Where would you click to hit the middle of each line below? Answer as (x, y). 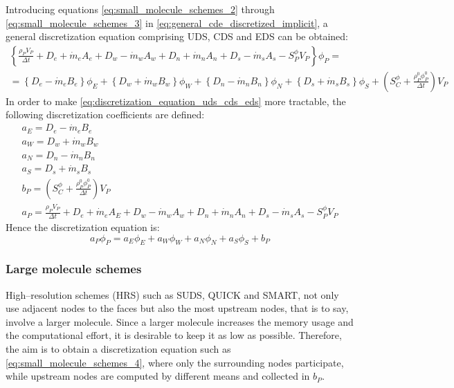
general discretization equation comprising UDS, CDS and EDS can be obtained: (177, 36)
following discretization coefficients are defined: (105, 114)
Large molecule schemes (74, 269)
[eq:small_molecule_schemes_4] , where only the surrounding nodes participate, (175, 362)
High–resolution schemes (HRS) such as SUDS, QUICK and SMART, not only (172, 294)
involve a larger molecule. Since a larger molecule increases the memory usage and (180, 321)
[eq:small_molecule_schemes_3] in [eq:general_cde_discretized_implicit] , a (167, 22)
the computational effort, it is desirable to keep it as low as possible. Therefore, (174, 335)
